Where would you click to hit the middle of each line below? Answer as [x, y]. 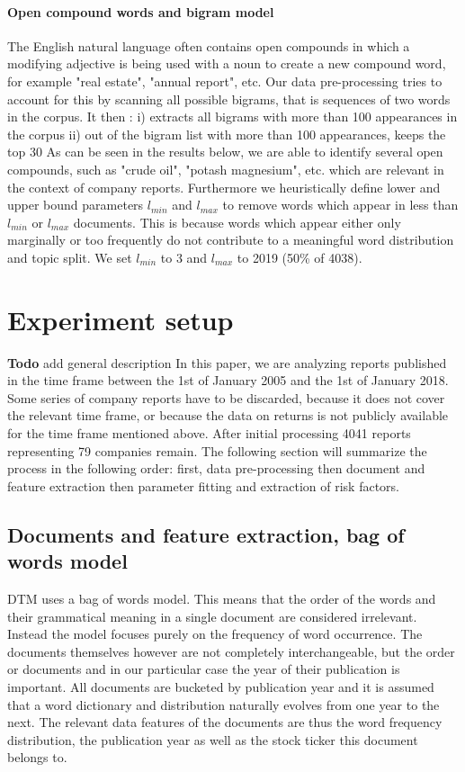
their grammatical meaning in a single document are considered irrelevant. [212, 616]
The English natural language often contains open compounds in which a [209, 45]
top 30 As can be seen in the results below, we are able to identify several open [225, 152]
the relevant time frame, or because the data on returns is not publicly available [228, 415]
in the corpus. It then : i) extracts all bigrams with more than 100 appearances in [232, 117]
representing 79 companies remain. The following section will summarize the [217, 450]
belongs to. [37, 757]
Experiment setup [121, 319]
